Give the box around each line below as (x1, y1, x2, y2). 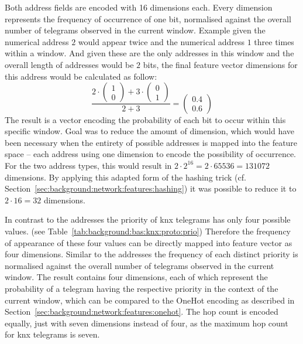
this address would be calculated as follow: (5, 70, 157, 82)
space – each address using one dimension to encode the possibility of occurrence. (5, 148, 297, 160)
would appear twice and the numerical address (78, 35, 245, 47)
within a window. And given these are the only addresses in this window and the (5, 47, 294, 59)
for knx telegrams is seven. (5, 328, 100, 340)
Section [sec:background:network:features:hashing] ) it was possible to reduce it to (5, 182, 297, 195)
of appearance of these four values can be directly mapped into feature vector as (5, 236, 292, 248)
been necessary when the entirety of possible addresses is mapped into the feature (5, 136, 298, 148)
